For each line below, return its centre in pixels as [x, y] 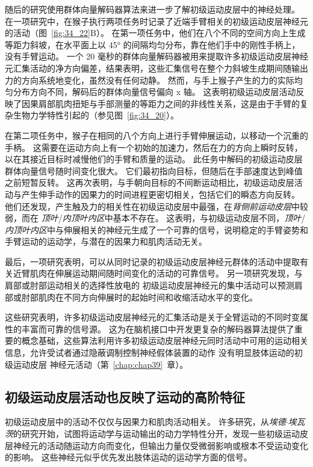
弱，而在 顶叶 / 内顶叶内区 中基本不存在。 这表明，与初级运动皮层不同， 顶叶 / [155, 218]
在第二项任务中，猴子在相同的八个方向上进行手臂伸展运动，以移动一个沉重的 [156, 135]
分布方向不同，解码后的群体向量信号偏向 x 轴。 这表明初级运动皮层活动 [154, 92]
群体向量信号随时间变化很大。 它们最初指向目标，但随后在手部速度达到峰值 [154, 170]
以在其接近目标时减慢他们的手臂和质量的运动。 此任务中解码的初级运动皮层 [154, 159]
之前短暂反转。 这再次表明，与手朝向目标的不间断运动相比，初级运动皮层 [150, 182]
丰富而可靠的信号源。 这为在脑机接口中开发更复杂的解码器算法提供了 [158, 328]
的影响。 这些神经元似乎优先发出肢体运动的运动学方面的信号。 [129, 457]
